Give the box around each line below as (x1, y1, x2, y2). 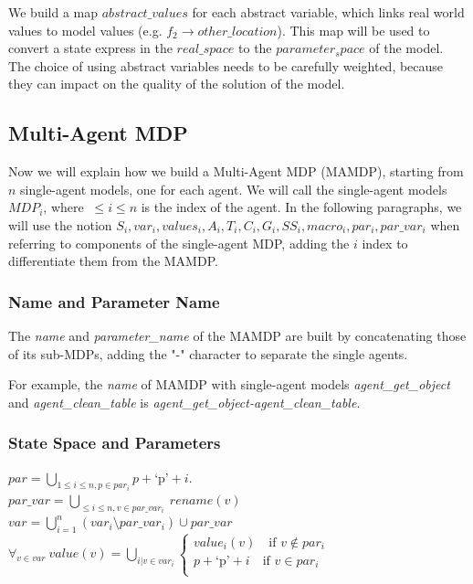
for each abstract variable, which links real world (192, 3, 465, 21)
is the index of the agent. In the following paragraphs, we (141, 197, 462, 217)
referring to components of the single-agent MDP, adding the (8, 233, 350, 252)
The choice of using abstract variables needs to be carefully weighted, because (8, 56, 444, 75)
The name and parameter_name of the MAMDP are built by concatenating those (8, 325, 467, 345)
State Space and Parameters (8, 431, 221, 454)
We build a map (8, 3, 99, 21)
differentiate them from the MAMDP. (8, 251, 218, 271)
